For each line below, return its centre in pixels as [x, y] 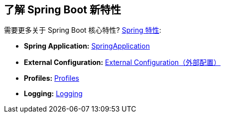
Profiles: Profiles [52, 78]
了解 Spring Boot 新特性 [62, 10]
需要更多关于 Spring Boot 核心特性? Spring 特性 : [83, 30]
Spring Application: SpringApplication [87, 46]
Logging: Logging [53, 94]
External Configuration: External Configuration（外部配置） [122, 62]
